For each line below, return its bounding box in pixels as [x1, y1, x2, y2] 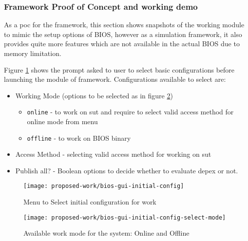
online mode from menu [27, 116, 98, 127]
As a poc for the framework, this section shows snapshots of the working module [4, 19, 245, 30]
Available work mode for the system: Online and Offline [23, 228, 190, 238]
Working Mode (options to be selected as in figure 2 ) [15, 90, 173, 100]
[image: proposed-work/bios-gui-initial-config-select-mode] [23, 214, 226, 221]
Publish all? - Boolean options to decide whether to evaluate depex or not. [15, 165, 238, 175]
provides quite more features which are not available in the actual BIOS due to [4, 38, 240, 49]
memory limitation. [4, 48, 61, 58]
